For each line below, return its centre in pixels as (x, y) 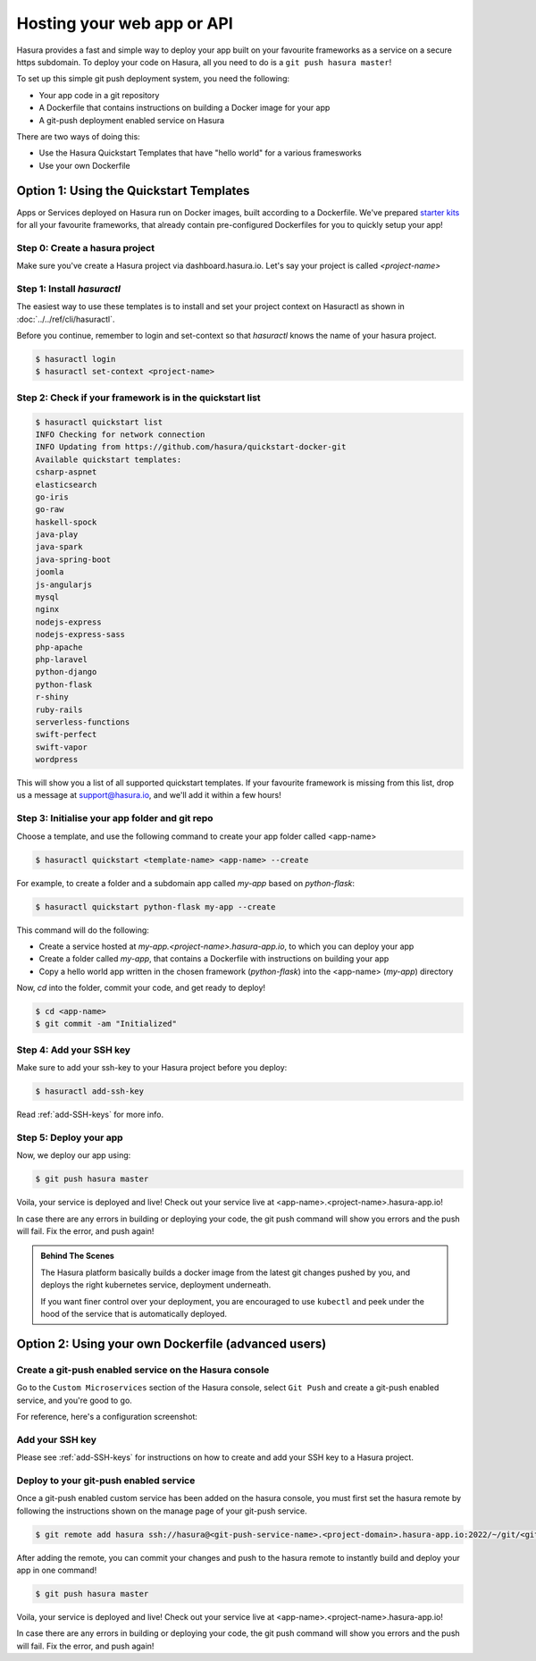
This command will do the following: (83, 930)
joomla (50, 572)
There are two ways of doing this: (78, 136)
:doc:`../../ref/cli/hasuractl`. (66, 319)
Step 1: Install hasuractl (68, 289)
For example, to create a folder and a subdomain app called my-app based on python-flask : (186, 883)
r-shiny (52, 697)
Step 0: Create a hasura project (86, 247)
